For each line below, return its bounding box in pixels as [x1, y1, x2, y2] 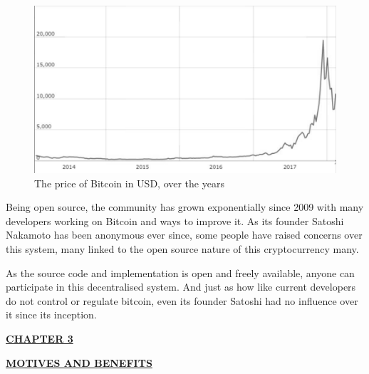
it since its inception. [6, 307, 97, 322]
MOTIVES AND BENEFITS [6, 355, 152, 370]
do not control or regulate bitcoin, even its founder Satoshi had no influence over [6, 293, 358, 308]
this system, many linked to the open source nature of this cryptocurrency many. [6, 241, 359, 256]
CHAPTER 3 [6, 331, 73, 346]
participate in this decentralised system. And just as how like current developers [6, 279, 356, 294]
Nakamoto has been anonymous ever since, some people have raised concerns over [6, 227, 363, 242]
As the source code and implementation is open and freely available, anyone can [6, 265, 355, 280]
